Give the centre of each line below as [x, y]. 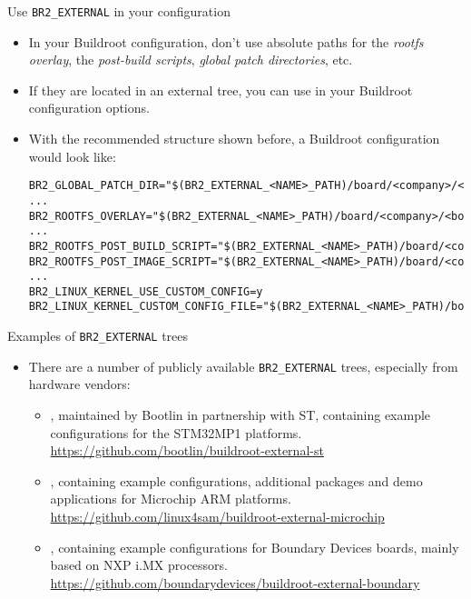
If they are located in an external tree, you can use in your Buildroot [221, 90]
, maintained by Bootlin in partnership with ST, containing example [240, 415]
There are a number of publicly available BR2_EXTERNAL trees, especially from [243, 366]
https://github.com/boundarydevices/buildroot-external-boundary [235, 582]
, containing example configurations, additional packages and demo [236, 480]
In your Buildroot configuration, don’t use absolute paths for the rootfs [226, 41]
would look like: [72, 156]
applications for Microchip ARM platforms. [171, 499]
